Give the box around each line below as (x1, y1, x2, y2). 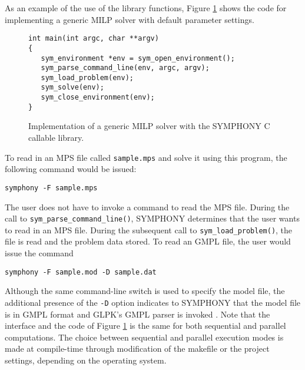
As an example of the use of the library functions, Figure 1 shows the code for (5, 2, 287, 14)
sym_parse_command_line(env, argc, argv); (41, 64, 210, 72)
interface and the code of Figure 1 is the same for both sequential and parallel (5, 319, 286, 332)
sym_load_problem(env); (41, 73, 134, 82)
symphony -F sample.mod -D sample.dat (5, 267, 157, 276)
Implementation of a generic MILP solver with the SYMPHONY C (28, 120, 270, 132)
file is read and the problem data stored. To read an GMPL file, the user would (5, 235, 291, 247)
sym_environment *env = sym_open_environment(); (41, 54, 235, 62)
